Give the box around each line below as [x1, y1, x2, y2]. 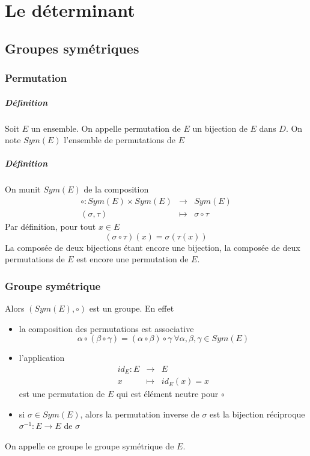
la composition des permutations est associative [19, 322, 194, 334]
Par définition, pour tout [5, 220, 96, 232]
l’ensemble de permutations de [64, 134, 176, 146]
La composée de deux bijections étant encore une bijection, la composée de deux [5, 241, 300, 253]
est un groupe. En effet [89, 301, 174, 314]
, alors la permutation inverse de [80, 407, 199, 420]
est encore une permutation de [76, 253, 189, 265]
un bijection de [192, 122, 248, 134]
